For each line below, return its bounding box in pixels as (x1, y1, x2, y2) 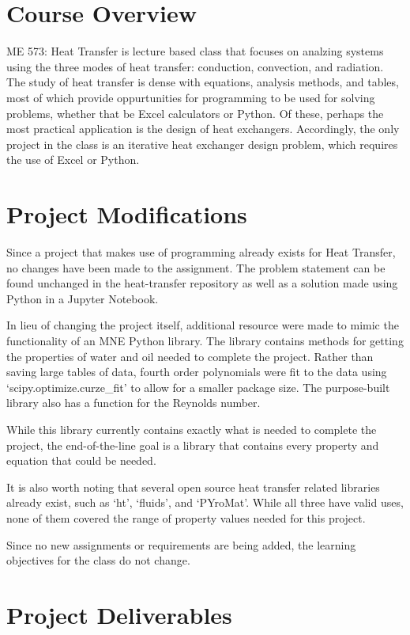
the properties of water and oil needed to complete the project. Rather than (6, 348, 374, 364)
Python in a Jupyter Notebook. (6, 290, 159, 306)
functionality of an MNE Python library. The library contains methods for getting (6, 332, 404, 348)
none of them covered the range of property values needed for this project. (6, 509, 366, 526)
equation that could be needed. (6, 452, 156, 469)
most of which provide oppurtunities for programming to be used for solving (6, 89, 375, 105)
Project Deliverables (6, 598, 232, 630)
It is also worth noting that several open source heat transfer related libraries (6, 478, 380, 495)
